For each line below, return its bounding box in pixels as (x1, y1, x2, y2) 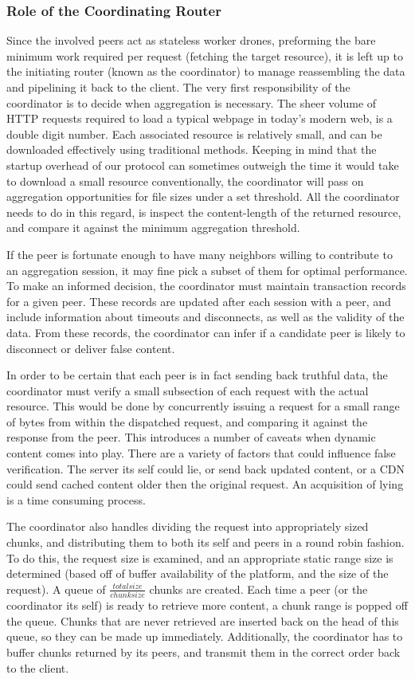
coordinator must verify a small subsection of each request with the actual (6, 382, 369, 398)
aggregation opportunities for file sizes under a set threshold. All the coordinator (6, 188, 400, 205)
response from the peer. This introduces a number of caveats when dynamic (6, 429, 376, 445)
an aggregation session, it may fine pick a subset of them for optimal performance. (6, 261, 408, 278)
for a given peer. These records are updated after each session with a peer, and (6, 292, 391, 309)
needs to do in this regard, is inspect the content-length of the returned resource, (6, 203, 401, 220)
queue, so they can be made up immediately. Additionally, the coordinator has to (6, 628, 403, 645)
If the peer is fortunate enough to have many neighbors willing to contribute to (6, 245, 393, 262)
